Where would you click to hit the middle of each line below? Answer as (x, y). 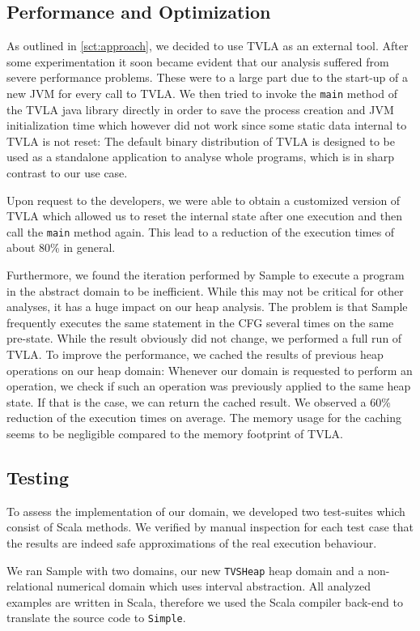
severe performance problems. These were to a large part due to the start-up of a (208, 77)
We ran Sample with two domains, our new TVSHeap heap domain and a (185, 570)
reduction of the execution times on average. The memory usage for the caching (204, 418)
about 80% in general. (61, 247)
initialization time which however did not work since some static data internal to (207, 125)
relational (30, 586)
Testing (38, 477)
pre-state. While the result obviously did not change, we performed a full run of (204, 338)
